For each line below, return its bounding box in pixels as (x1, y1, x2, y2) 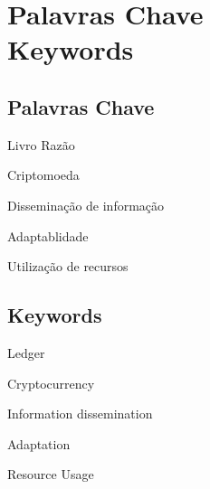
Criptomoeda (7, 165, 80, 184)
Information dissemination (7, 404, 153, 423)
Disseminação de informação (7, 195, 165, 214)
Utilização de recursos (7, 257, 129, 276)
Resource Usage (7, 465, 94, 484)
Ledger (7, 343, 45, 362)
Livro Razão (7, 135, 75, 154)
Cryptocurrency (7, 373, 95, 392)
